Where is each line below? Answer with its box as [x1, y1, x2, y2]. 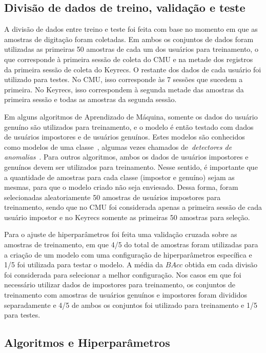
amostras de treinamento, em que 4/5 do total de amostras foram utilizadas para [4, 239, 258, 250]
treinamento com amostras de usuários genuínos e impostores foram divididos [4, 289, 248, 300]
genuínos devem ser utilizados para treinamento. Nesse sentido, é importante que [4, 161, 258, 172]
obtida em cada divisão [185, 259, 257, 270]
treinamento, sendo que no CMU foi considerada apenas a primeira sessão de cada [4, 202, 262, 212]
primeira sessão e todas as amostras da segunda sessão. [4, 94, 177, 105]
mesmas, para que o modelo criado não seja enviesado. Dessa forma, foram [4, 182, 238, 192]
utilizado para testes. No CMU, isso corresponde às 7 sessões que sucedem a [4, 74, 243, 85]
